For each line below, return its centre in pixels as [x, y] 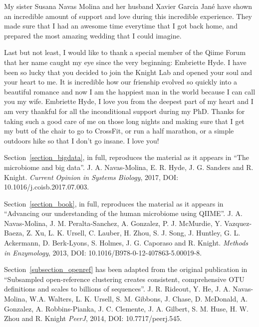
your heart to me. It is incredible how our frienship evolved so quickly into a [121, 82]
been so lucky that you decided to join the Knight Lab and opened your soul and [128, 72]
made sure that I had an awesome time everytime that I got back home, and [121, 26]
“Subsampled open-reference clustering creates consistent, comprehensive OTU [124, 279]
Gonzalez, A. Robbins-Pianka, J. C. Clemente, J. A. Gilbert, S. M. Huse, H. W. [127, 308]
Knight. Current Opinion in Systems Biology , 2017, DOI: [91, 177]
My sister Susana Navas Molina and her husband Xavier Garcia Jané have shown [128, 6]
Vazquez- [238, 223]
